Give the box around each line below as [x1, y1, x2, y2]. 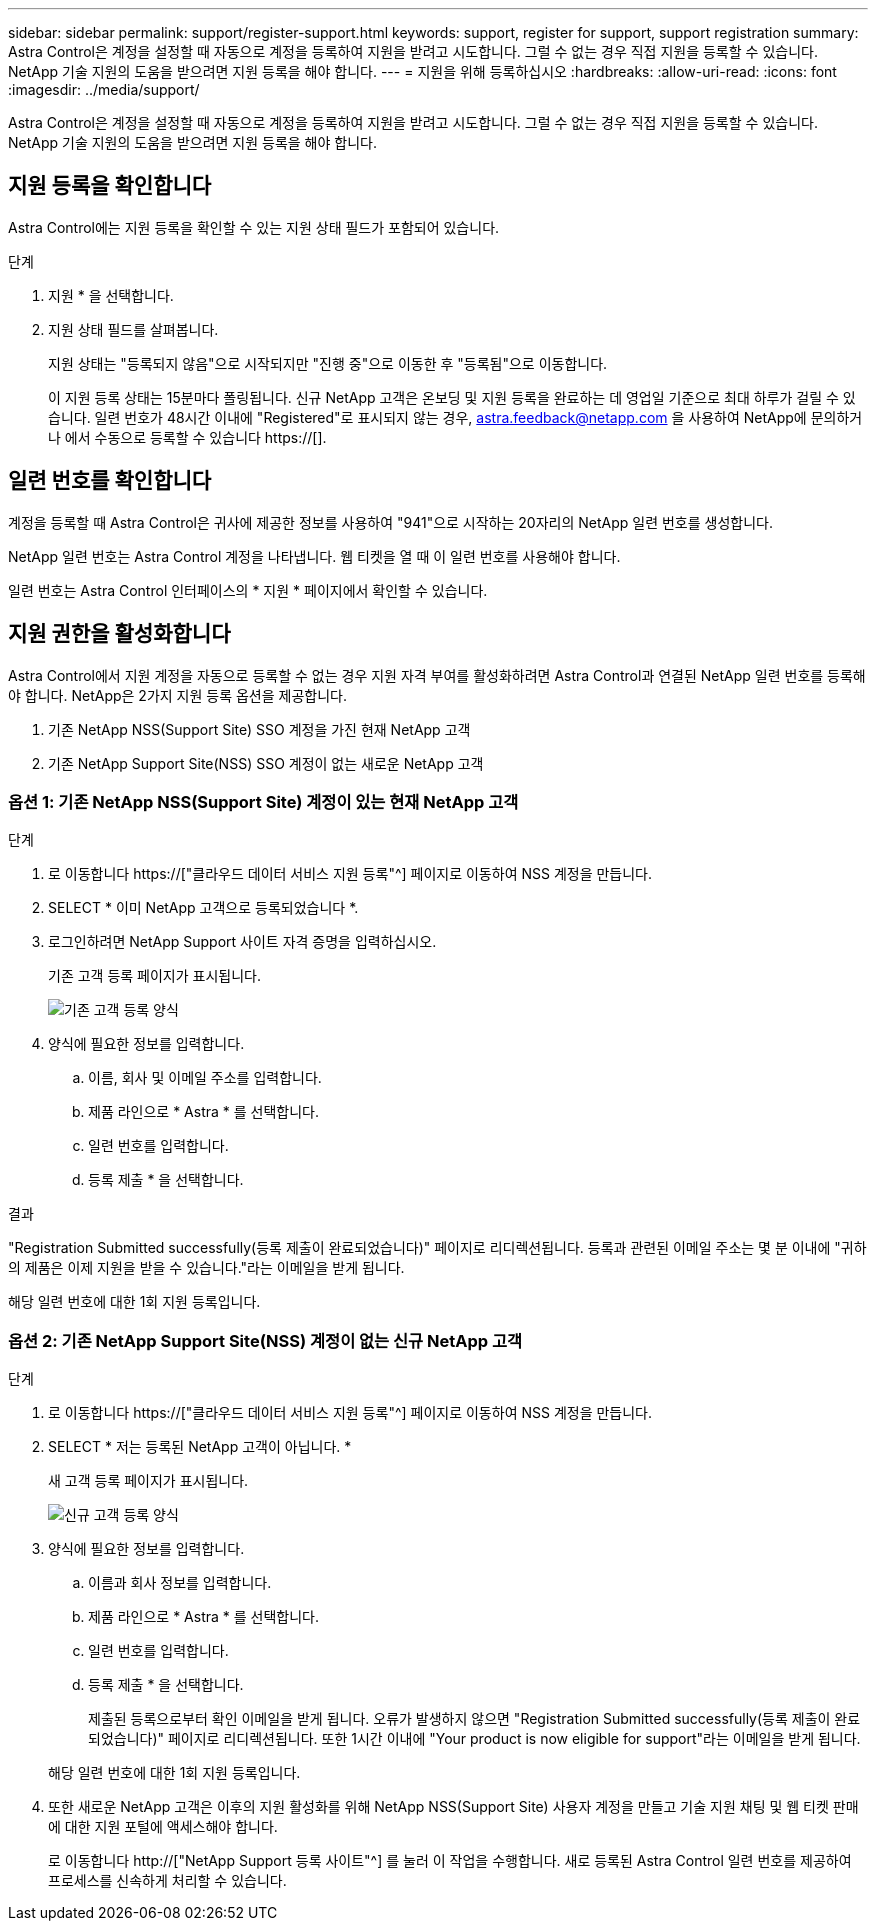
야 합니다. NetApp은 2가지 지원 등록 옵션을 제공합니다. [8, 686, 347, 704]
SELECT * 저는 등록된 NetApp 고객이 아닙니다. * [48, 1438, 352, 1456]
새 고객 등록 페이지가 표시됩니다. [48, 1472, 249, 1490]
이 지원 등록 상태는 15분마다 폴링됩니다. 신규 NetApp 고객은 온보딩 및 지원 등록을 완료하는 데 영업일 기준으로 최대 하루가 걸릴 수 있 [48, 388, 856, 406]
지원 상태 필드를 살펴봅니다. [48, 320, 219, 338]
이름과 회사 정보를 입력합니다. [88, 1574, 272, 1592]
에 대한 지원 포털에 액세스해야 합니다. [48, 1818, 278, 1836]
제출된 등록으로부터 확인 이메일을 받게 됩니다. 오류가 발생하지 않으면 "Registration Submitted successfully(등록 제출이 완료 [88, 1710, 861, 1728]
